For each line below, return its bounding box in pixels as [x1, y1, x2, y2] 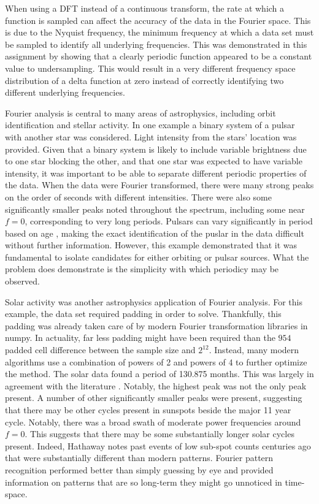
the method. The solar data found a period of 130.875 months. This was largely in [5, 367, 314, 380]
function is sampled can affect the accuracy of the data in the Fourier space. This [5, 13, 311, 26]
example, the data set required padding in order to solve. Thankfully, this [5, 307, 282, 320]
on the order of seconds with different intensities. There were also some [5, 190, 272, 203]
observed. [5, 275, 40, 288]
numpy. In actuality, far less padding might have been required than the [5, 331, 275, 344]
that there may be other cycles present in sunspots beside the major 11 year [5, 403, 291, 416]
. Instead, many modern [209, 343, 299, 356]
